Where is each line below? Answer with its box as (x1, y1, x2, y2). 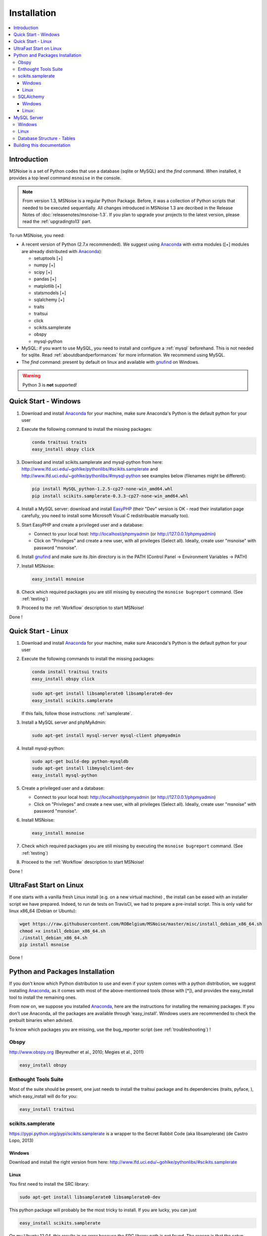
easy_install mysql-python (32, 772, 97, 778)
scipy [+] (34, 269, 52, 275)
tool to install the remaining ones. (9, 994, 77, 1001)
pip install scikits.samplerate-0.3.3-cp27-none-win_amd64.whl (32, 493, 189, 499)
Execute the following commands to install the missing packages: (21, 656, 155, 662)
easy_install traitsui (19, 1106, 75, 1112)
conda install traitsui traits (32, 669, 108, 675)
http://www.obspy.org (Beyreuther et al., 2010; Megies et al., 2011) (9, 1049, 144, 1055)
